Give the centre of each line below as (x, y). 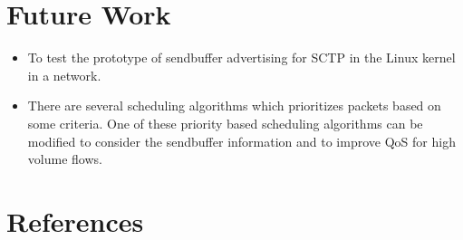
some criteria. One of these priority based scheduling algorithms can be (225, 123)
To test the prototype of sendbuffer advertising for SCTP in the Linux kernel (241, 58)
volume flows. (65, 159)
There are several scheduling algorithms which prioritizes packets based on (234, 106)
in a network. (64, 75)
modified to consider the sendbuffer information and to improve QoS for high (241, 141)
